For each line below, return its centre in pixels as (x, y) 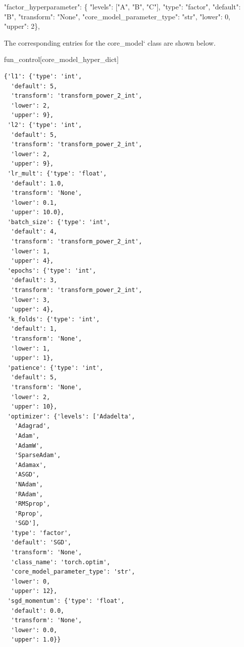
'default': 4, (34, 232)
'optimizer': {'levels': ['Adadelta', (71, 416)
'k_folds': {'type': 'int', (54, 319)
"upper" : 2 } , (22, 26)
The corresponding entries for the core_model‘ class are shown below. (110, 42)
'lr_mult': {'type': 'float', (57, 173)
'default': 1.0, (38, 183)
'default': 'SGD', (41, 543)
